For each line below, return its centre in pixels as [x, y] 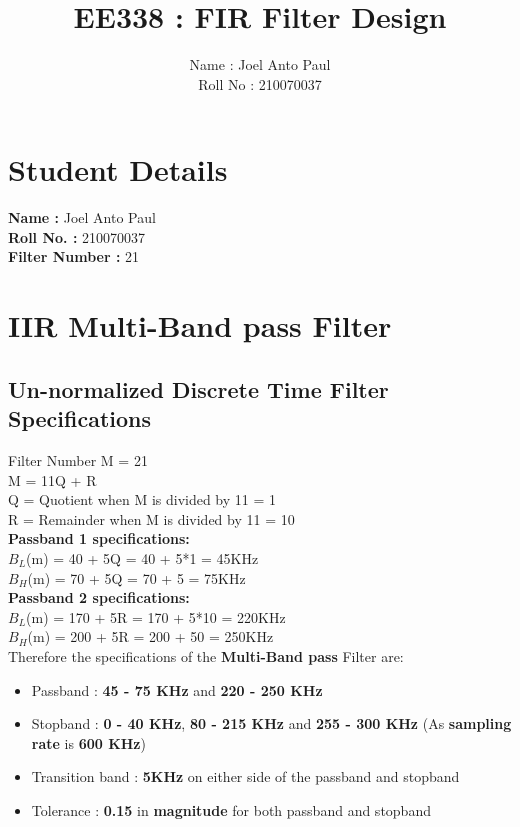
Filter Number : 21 [74, 256]
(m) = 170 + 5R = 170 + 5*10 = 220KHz [156, 616]
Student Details [118, 169]
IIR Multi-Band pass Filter [200, 325]
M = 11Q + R [52, 479]
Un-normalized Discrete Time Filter [198, 388]
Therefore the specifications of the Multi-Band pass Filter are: [206, 655]
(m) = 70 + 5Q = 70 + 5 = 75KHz [136, 577]
